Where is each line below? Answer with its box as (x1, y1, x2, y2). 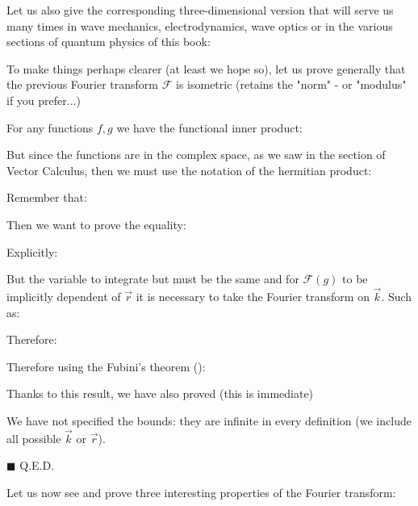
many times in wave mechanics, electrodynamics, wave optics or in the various (6, 17, 393, 34)
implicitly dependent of (6, 287, 121, 304)
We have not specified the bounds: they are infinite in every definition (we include (6, 412, 412, 429)
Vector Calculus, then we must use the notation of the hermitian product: (6, 161, 372, 178)
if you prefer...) (6, 91, 81, 108)
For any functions (6, 119, 94, 136)
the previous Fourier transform (6, 76, 159, 93)
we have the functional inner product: (116, 119, 303, 136)
